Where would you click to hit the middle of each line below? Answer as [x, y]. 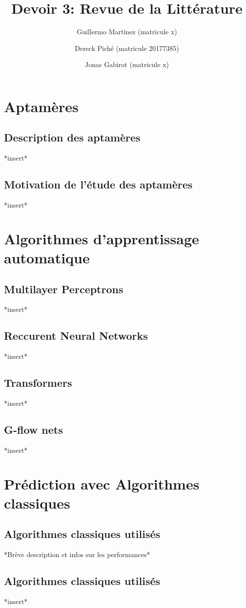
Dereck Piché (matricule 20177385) [127, 48]
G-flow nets [33, 430]
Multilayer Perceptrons [64, 289]
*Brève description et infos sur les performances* [77, 554]
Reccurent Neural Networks [76, 336]
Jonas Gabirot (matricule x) [127, 64]
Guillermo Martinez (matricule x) [127, 32]
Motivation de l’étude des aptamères [98, 184]
